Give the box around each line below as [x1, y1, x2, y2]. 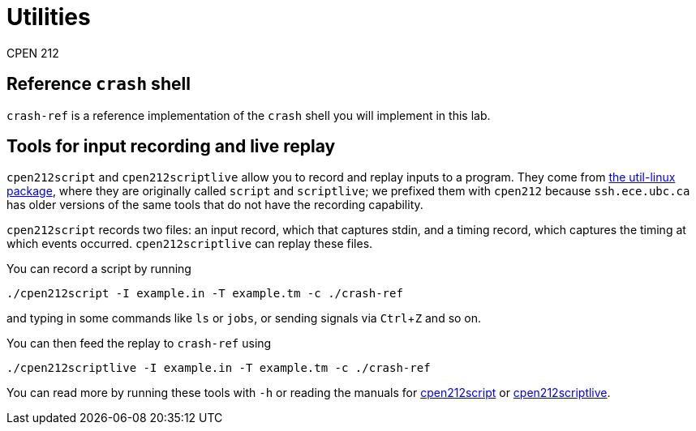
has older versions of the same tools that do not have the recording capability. [6, 198, 423, 212]
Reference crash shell [6, 74, 191, 95]
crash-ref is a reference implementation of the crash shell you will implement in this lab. [6, 108, 491, 122]
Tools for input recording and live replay [6, 136, 336, 157]
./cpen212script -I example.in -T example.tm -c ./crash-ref [6, 287, 403, 301]
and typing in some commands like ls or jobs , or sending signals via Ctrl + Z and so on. [6, 311, 482, 326]
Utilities [6, 3, 91, 31]
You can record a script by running [6, 262, 191, 276]
